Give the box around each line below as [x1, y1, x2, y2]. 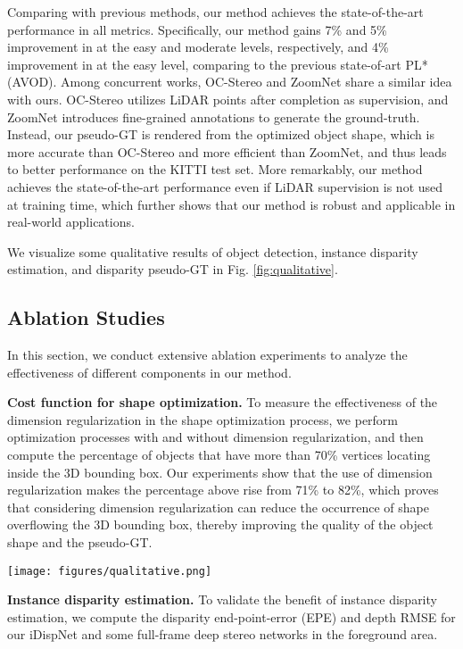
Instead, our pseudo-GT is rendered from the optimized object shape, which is [7, 125, 434, 144]
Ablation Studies [7, 304, 165, 331]
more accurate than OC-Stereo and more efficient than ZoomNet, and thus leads [7, 142, 447, 161]
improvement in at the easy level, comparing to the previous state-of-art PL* [7, 54, 428, 73]
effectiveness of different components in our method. [7, 362, 292, 381]
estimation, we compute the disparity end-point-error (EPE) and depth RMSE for [7, 607, 456, 626]
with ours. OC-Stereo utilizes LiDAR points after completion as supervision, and [7, 89, 449, 108]
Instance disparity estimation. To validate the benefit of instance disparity [7, 590, 437, 609]
